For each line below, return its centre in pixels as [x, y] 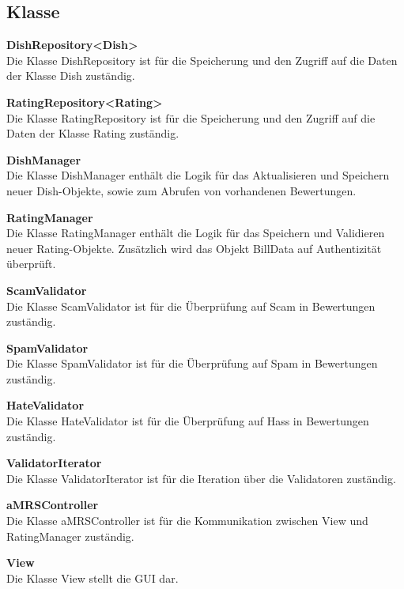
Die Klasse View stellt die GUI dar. [93, 578]
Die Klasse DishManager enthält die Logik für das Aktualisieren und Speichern [198, 175]
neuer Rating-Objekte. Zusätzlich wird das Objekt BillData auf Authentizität [194, 248]
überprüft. [31, 264]
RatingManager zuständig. [70, 536]
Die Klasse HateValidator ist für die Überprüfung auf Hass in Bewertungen [188, 421]
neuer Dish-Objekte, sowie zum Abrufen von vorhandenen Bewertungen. [181, 190]
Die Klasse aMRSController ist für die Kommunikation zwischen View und [187, 521]
